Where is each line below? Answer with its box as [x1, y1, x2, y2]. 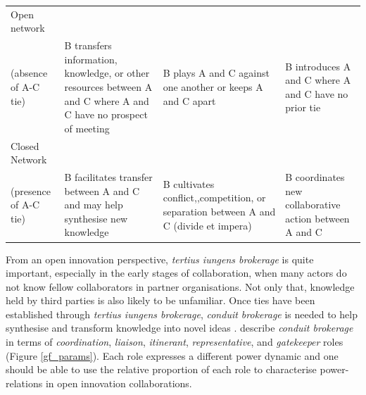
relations [6, 375, 43, 390]
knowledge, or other [64, 65, 150, 80]
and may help [64, 197, 123, 212]
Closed [11, 138, 39, 153]
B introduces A [285, 58, 351, 73]
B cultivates [163, 176, 215, 191]
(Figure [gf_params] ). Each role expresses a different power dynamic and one [6, 348, 339, 363]
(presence [11, 183, 51, 198]
